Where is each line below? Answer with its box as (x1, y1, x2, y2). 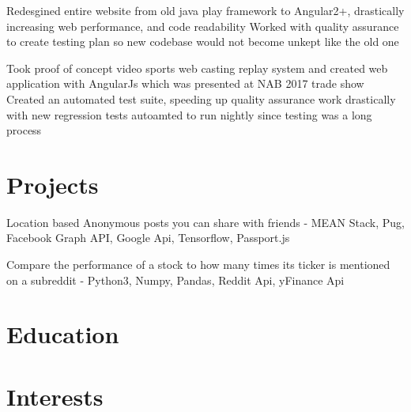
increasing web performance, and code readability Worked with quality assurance (6, 17, 399, 34)
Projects (6, 168, 99, 200)
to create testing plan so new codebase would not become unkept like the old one (6, 33, 399, 50)
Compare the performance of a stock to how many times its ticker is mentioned (6, 256, 390, 273)
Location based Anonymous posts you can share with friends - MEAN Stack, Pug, (6, 214, 405, 230)
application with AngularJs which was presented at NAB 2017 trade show (6, 75, 364, 92)
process (6, 122, 42, 138)
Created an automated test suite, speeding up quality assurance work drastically (6, 90, 396, 107)
